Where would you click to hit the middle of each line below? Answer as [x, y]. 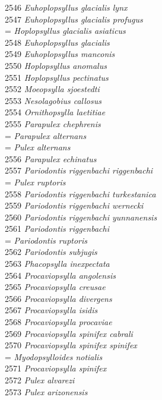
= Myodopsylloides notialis [54, 356]
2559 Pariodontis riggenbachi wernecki [74, 205]
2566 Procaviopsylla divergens [58, 298]
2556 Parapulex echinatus [51, 158]
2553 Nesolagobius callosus [53, 100]
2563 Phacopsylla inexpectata [57, 264]
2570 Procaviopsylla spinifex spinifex [71, 345]
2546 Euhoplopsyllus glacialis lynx [66, 7]
